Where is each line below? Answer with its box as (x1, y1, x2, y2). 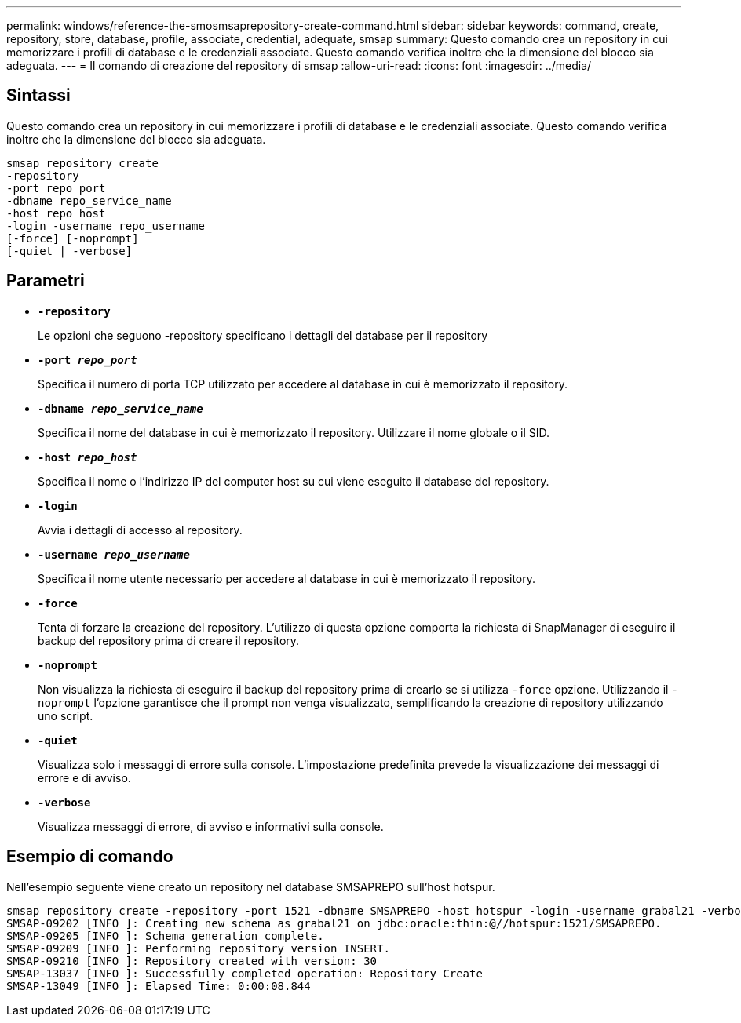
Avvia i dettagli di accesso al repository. (38, 522, 243, 537)
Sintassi (6, 86, 71, 106)
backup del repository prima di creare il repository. (38, 633, 300, 647)
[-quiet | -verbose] (6, 244, 133, 257)
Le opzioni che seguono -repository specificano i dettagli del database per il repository (38, 328, 488, 342)
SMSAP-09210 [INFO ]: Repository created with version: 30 (6, 954, 378, 967)
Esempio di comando (6, 846, 173, 867)
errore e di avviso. (38, 770, 131, 785)
